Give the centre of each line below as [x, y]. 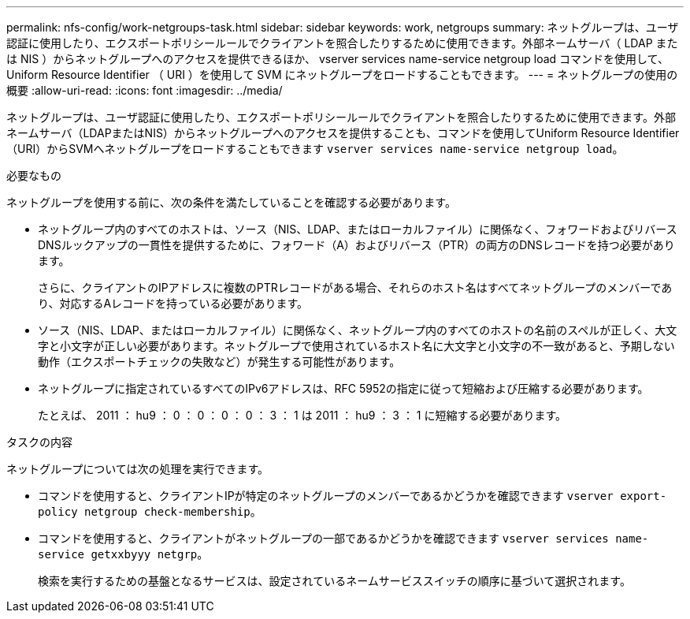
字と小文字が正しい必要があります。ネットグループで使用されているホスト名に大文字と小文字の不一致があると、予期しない [356, 346]
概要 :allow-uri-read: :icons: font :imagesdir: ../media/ [145, 90]
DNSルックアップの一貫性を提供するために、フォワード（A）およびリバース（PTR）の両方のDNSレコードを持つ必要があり [356, 245]
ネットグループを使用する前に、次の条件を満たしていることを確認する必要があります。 [231, 202]
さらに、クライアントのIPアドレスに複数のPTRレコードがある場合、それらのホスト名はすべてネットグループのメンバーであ [355, 287]
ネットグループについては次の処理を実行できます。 [138, 469]
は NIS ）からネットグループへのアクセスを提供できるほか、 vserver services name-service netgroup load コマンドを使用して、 [338, 59]
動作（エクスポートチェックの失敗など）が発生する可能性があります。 [219, 362]
